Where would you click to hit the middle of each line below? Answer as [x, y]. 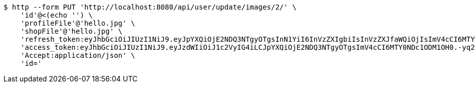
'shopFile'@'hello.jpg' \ [72, 31]
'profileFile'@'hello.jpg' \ [78, 23]
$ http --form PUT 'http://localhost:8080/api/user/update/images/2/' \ [150, 7]
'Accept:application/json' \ [78, 55]
